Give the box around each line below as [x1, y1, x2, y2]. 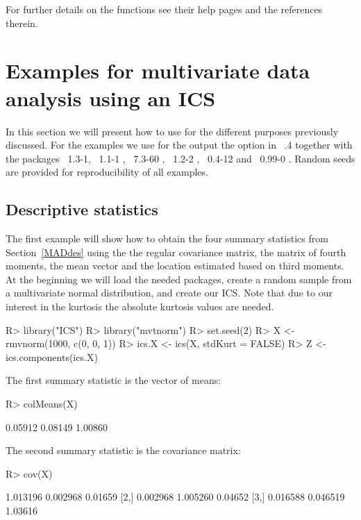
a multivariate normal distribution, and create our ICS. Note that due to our [6, 285, 333, 300]
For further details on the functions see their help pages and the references [6, 2, 323, 16]
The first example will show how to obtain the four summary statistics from [6, 231, 328, 246]
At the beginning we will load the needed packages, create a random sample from [6, 271, 352, 286]
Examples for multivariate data [6, 56, 310, 85]
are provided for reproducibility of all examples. [6, 165, 208, 179]
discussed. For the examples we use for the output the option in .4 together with [6, 137, 353, 152]
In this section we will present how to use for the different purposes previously [6, 124, 339, 138]
